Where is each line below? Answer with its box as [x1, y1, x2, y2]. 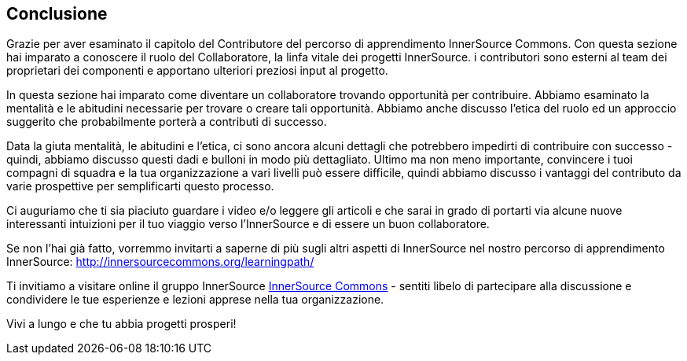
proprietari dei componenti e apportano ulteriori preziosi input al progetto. [6, 64, 388, 78]
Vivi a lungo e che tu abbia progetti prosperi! [6, 317, 237, 331]
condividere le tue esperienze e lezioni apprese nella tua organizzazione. [6, 293, 384, 307]
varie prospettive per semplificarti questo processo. [6, 179, 274, 193]
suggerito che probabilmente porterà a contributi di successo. [6, 115, 327, 129]
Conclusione [6, 4, 108, 24]
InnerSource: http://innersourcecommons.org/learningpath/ [6, 255, 314, 269]
